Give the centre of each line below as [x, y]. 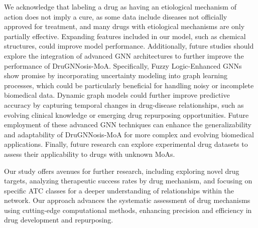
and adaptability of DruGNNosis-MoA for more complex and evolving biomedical [129, 134]
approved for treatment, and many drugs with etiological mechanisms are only [124, 26]
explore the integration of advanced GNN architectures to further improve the [124, 55]
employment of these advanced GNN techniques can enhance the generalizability [128, 125]
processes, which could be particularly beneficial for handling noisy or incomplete [129, 85]
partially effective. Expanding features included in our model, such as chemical [125, 36]
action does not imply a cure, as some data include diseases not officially [116, 16]
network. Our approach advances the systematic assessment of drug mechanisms [127, 200]
